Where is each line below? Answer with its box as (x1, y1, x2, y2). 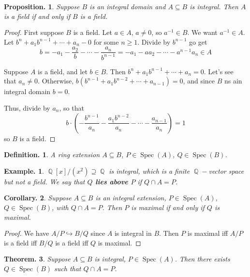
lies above (95, 176, 128, 186)
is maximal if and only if (131, 202, 205, 212)
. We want (187, 27, 218, 37)
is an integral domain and (89, 1, 166, 11)
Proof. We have (4, 228, 49, 238)
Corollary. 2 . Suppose (4, 193, 72, 203)
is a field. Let (73, 27, 113, 37)
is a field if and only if (4, 11, 71, 21)
